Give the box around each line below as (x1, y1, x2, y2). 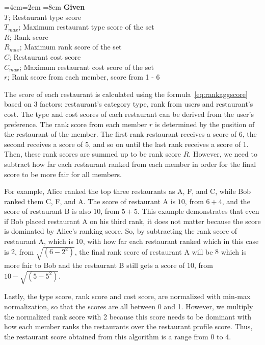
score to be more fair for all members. (4, 168, 122, 179)
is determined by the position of (154, 118, 255, 129)
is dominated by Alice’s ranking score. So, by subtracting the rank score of (4, 226, 237, 236)
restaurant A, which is (4, 236, 73, 247)
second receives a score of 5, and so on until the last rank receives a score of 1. (4, 138, 249, 149)
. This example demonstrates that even (137, 206, 259, 216)
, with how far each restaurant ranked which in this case (83, 236, 259, 247)
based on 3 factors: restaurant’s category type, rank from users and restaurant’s (4, 98, 253, 109)
